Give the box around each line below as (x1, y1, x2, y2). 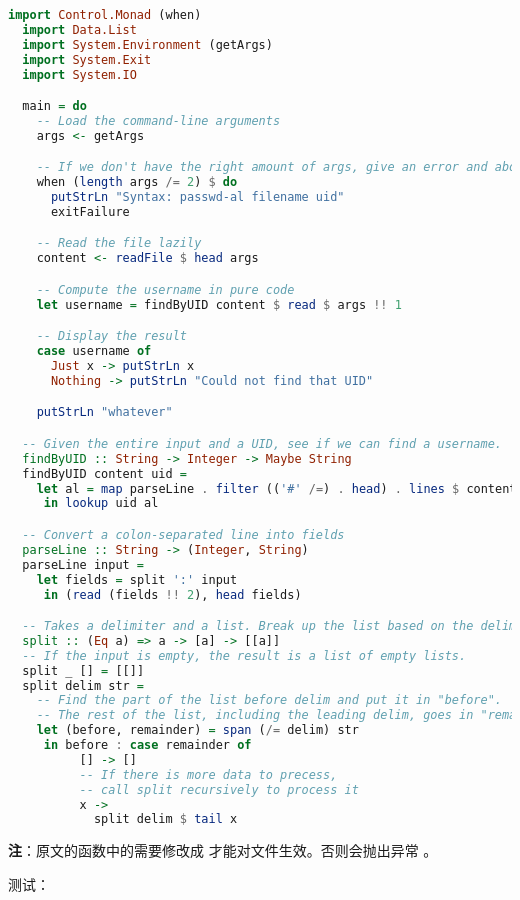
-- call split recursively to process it (79, 782, 359, 797)
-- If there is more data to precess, (79, 767, 338, 782)
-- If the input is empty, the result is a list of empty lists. (22, 648, 467, 663)
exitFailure (50, 204, 130, 219)
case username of (36, 344, 152, 359)
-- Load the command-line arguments (36, 113, 281, 128)
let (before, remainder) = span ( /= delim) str (36, 723, 359, 738)
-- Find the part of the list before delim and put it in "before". (36, 693, 502, 708)
